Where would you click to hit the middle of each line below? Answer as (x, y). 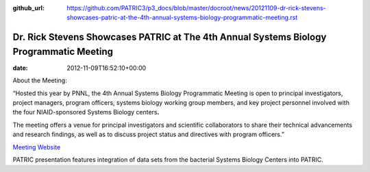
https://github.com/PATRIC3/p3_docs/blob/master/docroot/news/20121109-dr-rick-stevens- (197, 8)
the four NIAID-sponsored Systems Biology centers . (86, 112)
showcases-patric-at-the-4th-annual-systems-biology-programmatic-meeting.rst (182, 18)
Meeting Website (37, 147)
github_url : (28, 8)
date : (20, 68)
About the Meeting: (40, 81)
